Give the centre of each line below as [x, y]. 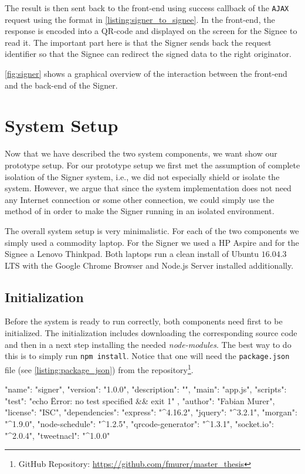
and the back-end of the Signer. [61, 85]
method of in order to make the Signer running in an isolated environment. [140, 211]
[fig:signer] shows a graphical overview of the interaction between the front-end [146, 74]
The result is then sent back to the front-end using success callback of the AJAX [147, 8]
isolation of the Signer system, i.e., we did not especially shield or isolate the [142, 176]
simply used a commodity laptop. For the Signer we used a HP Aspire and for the [152, 242]
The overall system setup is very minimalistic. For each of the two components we [152, 230]
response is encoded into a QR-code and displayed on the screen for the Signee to [151, 31]
